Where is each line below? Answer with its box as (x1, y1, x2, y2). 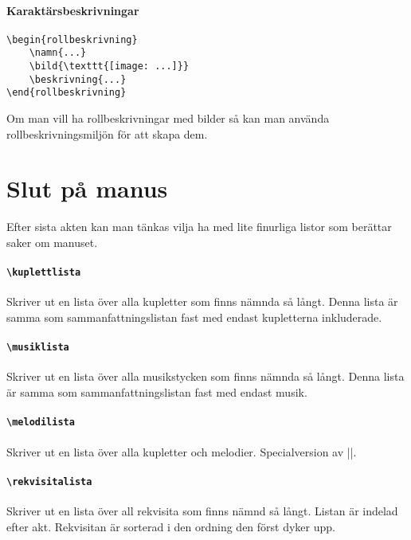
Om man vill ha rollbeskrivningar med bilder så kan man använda (6, 110, 330, 127)
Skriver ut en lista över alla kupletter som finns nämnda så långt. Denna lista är (6, 293, 398, 310)
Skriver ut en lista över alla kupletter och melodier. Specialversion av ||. (6, 443, 357, 460)
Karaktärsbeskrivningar (6, 2, 139, 18)
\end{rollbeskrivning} (6, 87, 127, 99)
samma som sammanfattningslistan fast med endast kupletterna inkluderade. (6, 309, 382, 326)
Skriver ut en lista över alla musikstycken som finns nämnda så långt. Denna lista (6, 368, 405, 385)
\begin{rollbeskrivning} (6, 33, 138, 45)
